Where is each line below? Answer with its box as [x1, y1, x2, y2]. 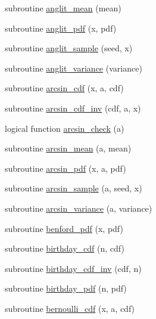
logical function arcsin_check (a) [5, 122, 124, 134]
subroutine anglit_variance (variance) [5, 61, 142, 74]
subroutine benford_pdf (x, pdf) [5, 222, 123, 234]
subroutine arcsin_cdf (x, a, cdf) [5, 82, 124, 94]
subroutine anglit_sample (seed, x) [5, 42, 133, 54]
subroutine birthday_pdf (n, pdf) [5, 282, 127, 295]
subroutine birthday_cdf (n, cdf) [5, 242, 124, 255]
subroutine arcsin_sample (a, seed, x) [5, 182, 142, 194]
